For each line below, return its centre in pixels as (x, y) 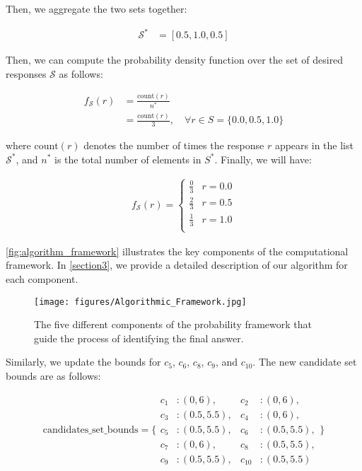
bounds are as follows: (53, 376)
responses (26, 73)
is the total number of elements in (128, 159)
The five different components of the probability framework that (173, 324)
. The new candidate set (305, 362)
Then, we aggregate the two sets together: (97, 8)
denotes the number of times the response (174, 145)
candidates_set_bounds (90, 430)
